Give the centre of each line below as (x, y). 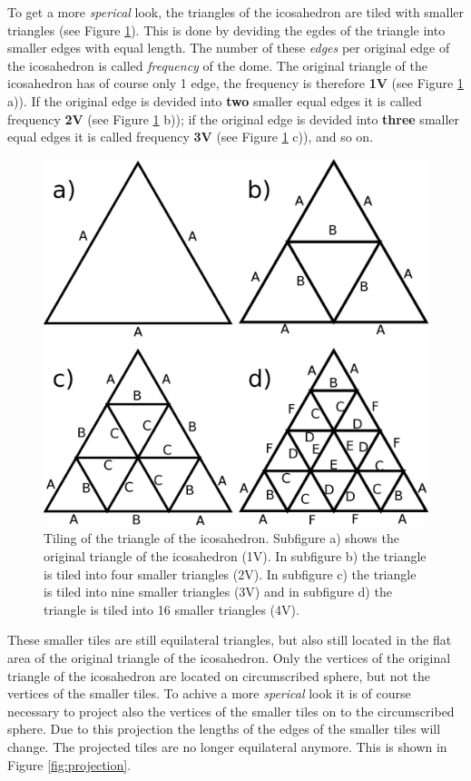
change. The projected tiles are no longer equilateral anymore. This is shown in (227, 746)
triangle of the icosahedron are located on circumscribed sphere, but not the (219, 675)
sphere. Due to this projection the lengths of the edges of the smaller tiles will (224, 729)
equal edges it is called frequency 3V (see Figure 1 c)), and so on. (191, 137)
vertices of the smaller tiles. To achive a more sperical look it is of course (209, 693)
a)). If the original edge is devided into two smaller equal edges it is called (215, 100)
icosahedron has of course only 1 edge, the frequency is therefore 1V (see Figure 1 (235, 83)
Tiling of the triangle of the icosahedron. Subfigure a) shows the (221, 538)
